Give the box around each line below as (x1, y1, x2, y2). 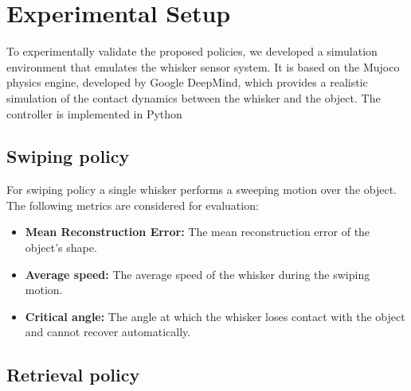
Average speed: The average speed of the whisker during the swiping (25, 265, 370, 282)
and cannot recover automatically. (25, 323, 191, 340)
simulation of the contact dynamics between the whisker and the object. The (6, 89, 381, 106)
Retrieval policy (6, 362, 140, 387)
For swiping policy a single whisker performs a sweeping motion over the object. (6, 181, 397, 198)
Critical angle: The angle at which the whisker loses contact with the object (25, 308, 405, 324)
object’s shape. (25, 239, 97, 256)
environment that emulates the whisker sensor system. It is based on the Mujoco (6, 58, 400, 75)
